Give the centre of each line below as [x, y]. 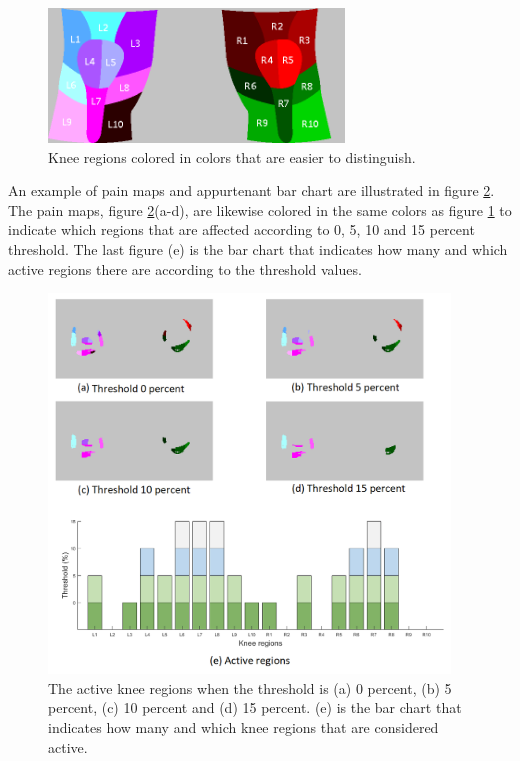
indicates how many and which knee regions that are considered [243, 727]
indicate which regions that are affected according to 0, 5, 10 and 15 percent [241, 229]
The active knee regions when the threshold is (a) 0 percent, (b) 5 [250, 687]
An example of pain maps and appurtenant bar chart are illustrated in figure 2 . [251, 190]
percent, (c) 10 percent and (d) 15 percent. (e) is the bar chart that [255, 707]
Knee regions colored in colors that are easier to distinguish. [232, 156]
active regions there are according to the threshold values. [185, 268]
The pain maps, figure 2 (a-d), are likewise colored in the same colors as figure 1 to [260, 209]
